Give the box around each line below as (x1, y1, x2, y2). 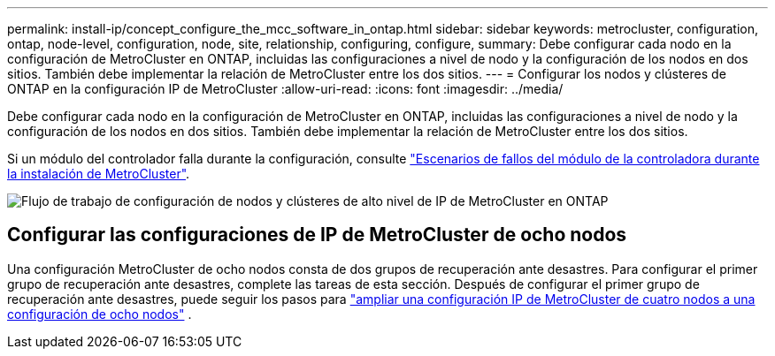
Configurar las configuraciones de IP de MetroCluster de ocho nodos (7, 223, 627, 246)
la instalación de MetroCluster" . (7, 166, 190, 181)
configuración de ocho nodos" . (7, 306, 192, 322)
